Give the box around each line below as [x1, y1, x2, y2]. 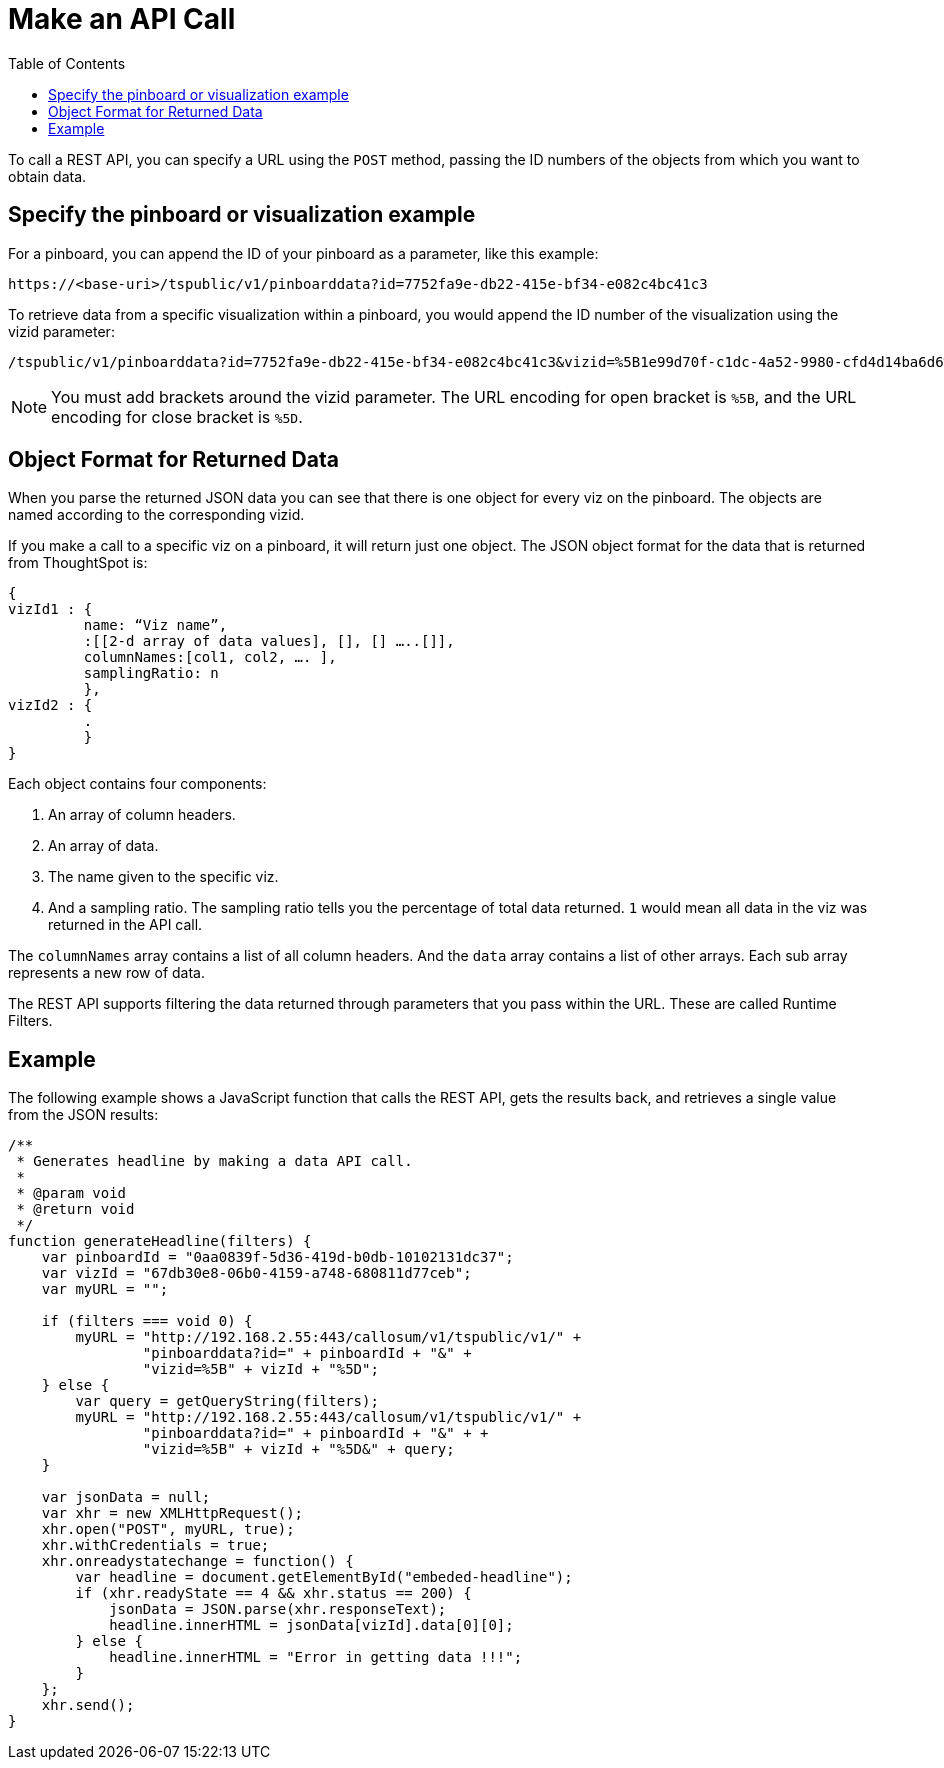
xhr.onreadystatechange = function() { [41, 1553, 354, 1570]
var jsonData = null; [41, 1489, 211, 1506]
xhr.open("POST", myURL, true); [41, 1521, 295, 1538]
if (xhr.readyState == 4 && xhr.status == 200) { [75, 1585, 472, 1602]
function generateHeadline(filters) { [8, 1233, 312, 1250]
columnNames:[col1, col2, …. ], [83, 649, 337, 666]
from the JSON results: [8, 1106, 159, 1124]
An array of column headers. [48, 806, 236, 824]
